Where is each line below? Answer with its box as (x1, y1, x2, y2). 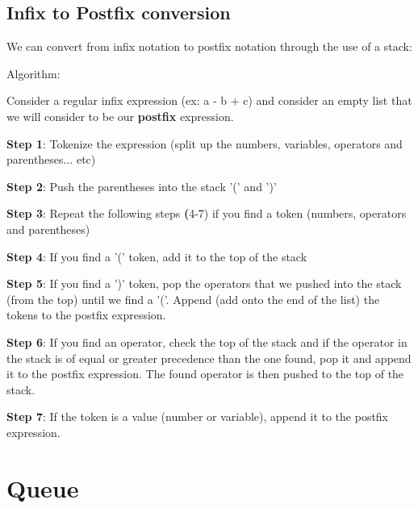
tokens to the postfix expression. (6, 306, 166, 323)
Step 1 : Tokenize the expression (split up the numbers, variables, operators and (6, 135, 403, 152)
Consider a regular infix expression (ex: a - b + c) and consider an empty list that (6, 92, 412, 109)
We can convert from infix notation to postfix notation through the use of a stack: (6, 38, 412, 55)
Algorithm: (6, 65, 61, 81)
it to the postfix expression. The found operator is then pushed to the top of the (6, 365, 404, 382)
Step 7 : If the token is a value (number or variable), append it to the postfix (6, 408, 389, 425)
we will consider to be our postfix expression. (6, 107, 234, 124)
